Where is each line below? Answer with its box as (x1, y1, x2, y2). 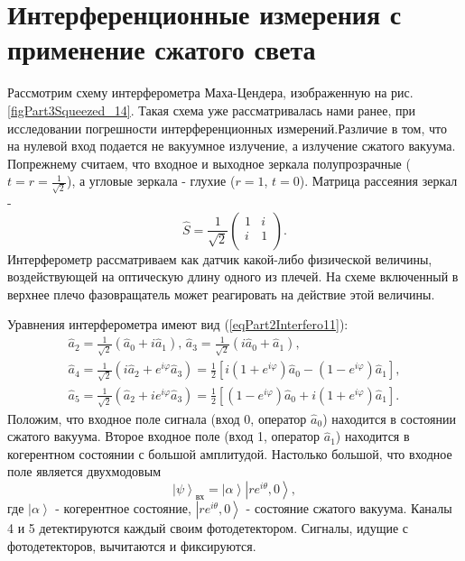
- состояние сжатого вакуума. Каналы (246, 499, 452, 518)
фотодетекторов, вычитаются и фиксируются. (7, 536, 256, 555)
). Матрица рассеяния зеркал (299, 171, 458, 190)
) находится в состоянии (322, 409, 456, 428)
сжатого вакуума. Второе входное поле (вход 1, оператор (7, 427, 321, 446)
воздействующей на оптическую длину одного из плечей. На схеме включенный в (7, 267, 459, 286)
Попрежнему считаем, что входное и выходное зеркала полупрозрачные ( (7, 153, 411, 172)
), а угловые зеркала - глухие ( (66, 171, 236, 190)
